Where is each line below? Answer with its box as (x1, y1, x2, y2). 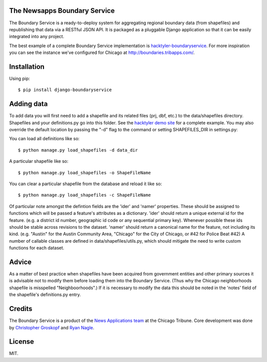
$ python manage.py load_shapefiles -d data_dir (18, 147, 138, 153)
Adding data (9, 100, 48, 108)
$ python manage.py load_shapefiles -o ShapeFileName (18, 170, 151, 175)
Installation (9, 62, 44, 71)
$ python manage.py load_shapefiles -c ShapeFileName (18, 192, 151, 198)
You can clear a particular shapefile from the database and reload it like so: (9, 181, 162, 187)
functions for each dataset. (9, 245, 64, 251)
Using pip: (9, 75, 30, 81)
